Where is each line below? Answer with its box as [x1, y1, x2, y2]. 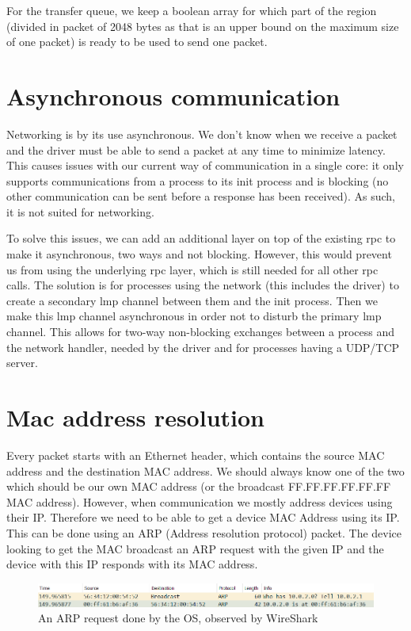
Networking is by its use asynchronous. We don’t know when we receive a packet [6, 125, 398, 142]
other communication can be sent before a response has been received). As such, [6, 188, 395, 205]
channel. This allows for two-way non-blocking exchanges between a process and [6, 323, 395, 340]
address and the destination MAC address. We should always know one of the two [6, 462, 405, 479]
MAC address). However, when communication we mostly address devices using [6, 493, 393, 510]
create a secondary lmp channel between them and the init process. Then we [6, 292, 378, 308]
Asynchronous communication [6, 79, 341, 112]
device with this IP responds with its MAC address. [6, 556, 258, 572]
